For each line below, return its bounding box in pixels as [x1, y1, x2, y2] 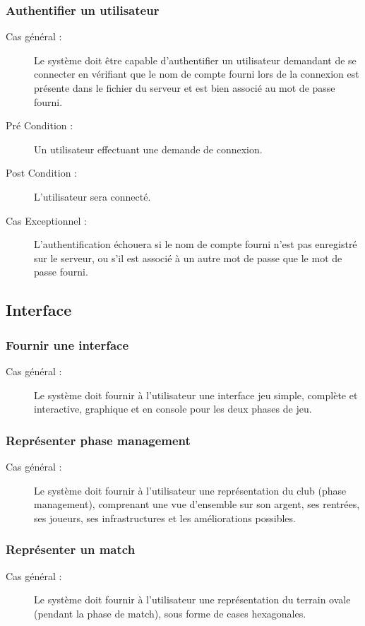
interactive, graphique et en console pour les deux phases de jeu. [34, 401, 312, 416]
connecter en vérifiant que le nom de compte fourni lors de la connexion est [34, 66, 359, 81]
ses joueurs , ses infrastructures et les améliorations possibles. [34, 510, 296, 525]
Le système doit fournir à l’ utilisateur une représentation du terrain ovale [34, 592, 351, 607]
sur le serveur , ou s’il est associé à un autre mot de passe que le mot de [34, 250, 342, 265]
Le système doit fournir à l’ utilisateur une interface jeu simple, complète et [34, 387, 358, 402]
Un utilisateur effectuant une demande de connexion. [34, 141, 263, 156]
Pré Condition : [6, 118, 73, 133]
